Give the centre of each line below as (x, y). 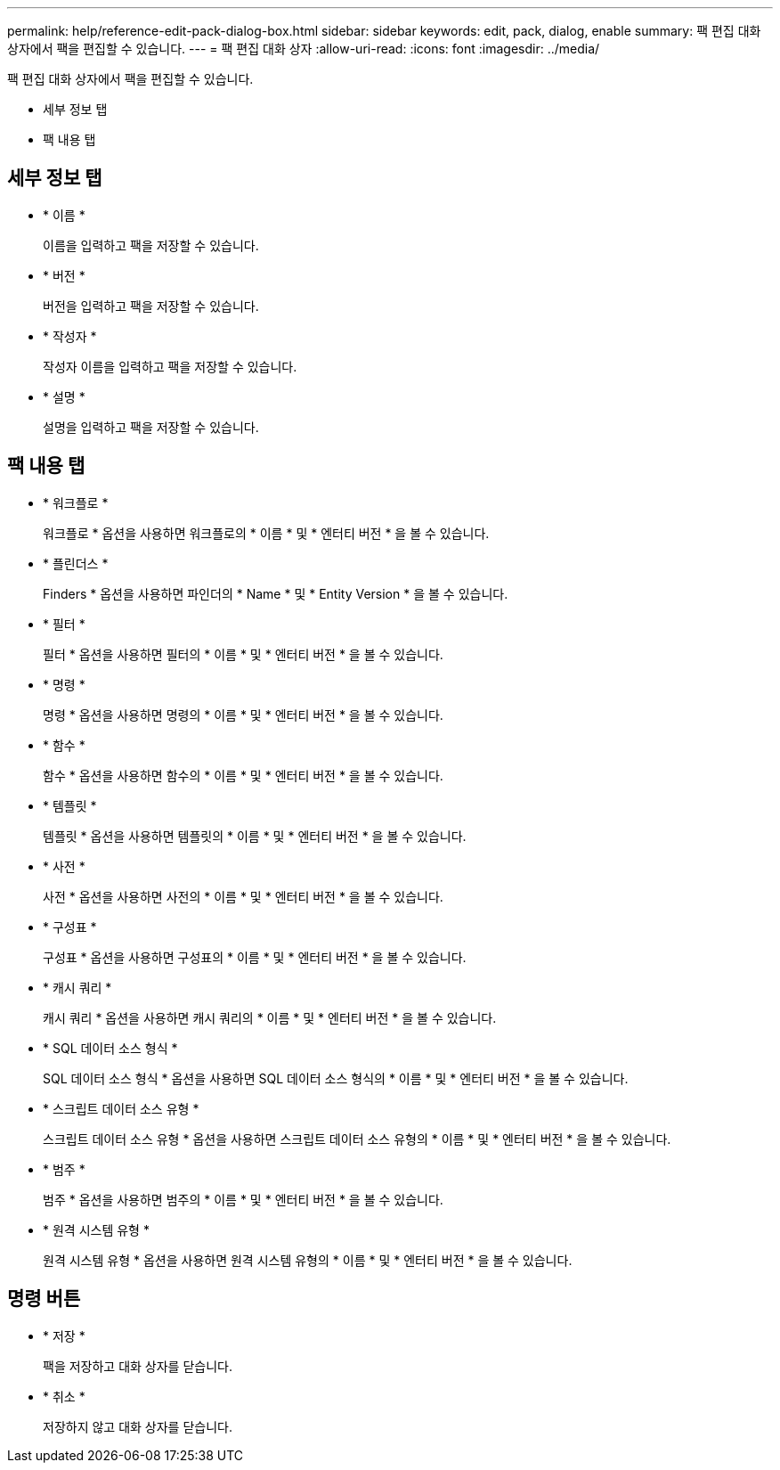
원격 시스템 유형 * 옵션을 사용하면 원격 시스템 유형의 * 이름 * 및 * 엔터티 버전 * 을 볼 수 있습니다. (308, 1260)
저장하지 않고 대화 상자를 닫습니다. (138, 1426)
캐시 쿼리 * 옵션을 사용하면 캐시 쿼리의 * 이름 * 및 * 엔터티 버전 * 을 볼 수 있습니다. (270, 1017)
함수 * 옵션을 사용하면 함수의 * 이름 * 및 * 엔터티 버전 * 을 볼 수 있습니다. (243, 775)
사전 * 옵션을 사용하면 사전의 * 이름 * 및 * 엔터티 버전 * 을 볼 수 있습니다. (243, 896)
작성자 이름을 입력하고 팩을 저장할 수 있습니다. (170, 366)
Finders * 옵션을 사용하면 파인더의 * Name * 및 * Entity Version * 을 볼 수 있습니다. (276, 593)
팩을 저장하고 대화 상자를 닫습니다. (138, 1366)
